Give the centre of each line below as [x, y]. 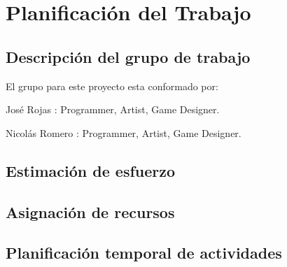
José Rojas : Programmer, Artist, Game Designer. [113, 109]
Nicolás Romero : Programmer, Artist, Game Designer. [124, 132]
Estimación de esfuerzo [91, 170]
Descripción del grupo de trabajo [128, 56]
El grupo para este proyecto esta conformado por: [112, 86]
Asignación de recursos [90, 211]
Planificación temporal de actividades [144, 253]
